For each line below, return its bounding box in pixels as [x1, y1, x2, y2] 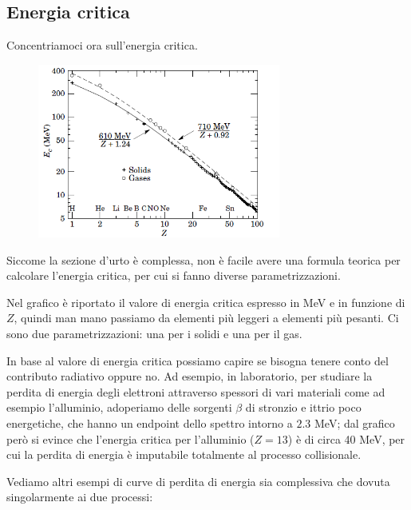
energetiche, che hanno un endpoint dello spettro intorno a [6, 414, 293, 431]
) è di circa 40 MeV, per [287, 430, 405, 447]
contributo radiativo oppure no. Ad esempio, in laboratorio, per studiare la [6, 368, 373, 384]
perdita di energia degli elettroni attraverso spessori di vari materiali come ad [6, 383, 385, 400]
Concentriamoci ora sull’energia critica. [6, 37, 198, 54]
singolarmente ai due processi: [6, 488, 153, 505]
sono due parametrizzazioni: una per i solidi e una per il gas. [6, 325, 302, 341]
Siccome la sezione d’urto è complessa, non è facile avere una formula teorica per [6, 251, 401, 268]
